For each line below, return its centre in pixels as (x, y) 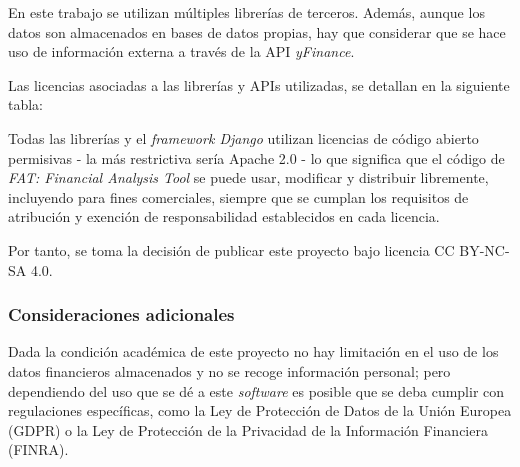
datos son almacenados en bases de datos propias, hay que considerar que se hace (257, 31)
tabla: (26, 104)
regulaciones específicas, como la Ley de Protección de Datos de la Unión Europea (260, 410)
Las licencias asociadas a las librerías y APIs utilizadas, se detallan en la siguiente (259, 84)
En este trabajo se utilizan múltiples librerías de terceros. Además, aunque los (246, 12)
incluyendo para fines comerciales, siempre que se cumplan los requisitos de (238, 196)
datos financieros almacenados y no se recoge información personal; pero (229, 370)
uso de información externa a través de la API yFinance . (181, 51)
